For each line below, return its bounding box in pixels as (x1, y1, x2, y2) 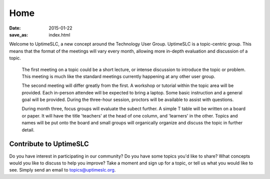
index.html (48, 31, 70, 37)
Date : (9, 25, 21, 31)
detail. (21, 126, 35, 132)
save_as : (9, 31, 28, 37)
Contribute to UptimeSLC (9, 140, 89, 148)
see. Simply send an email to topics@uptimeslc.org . (9, 167, 116, 173)
